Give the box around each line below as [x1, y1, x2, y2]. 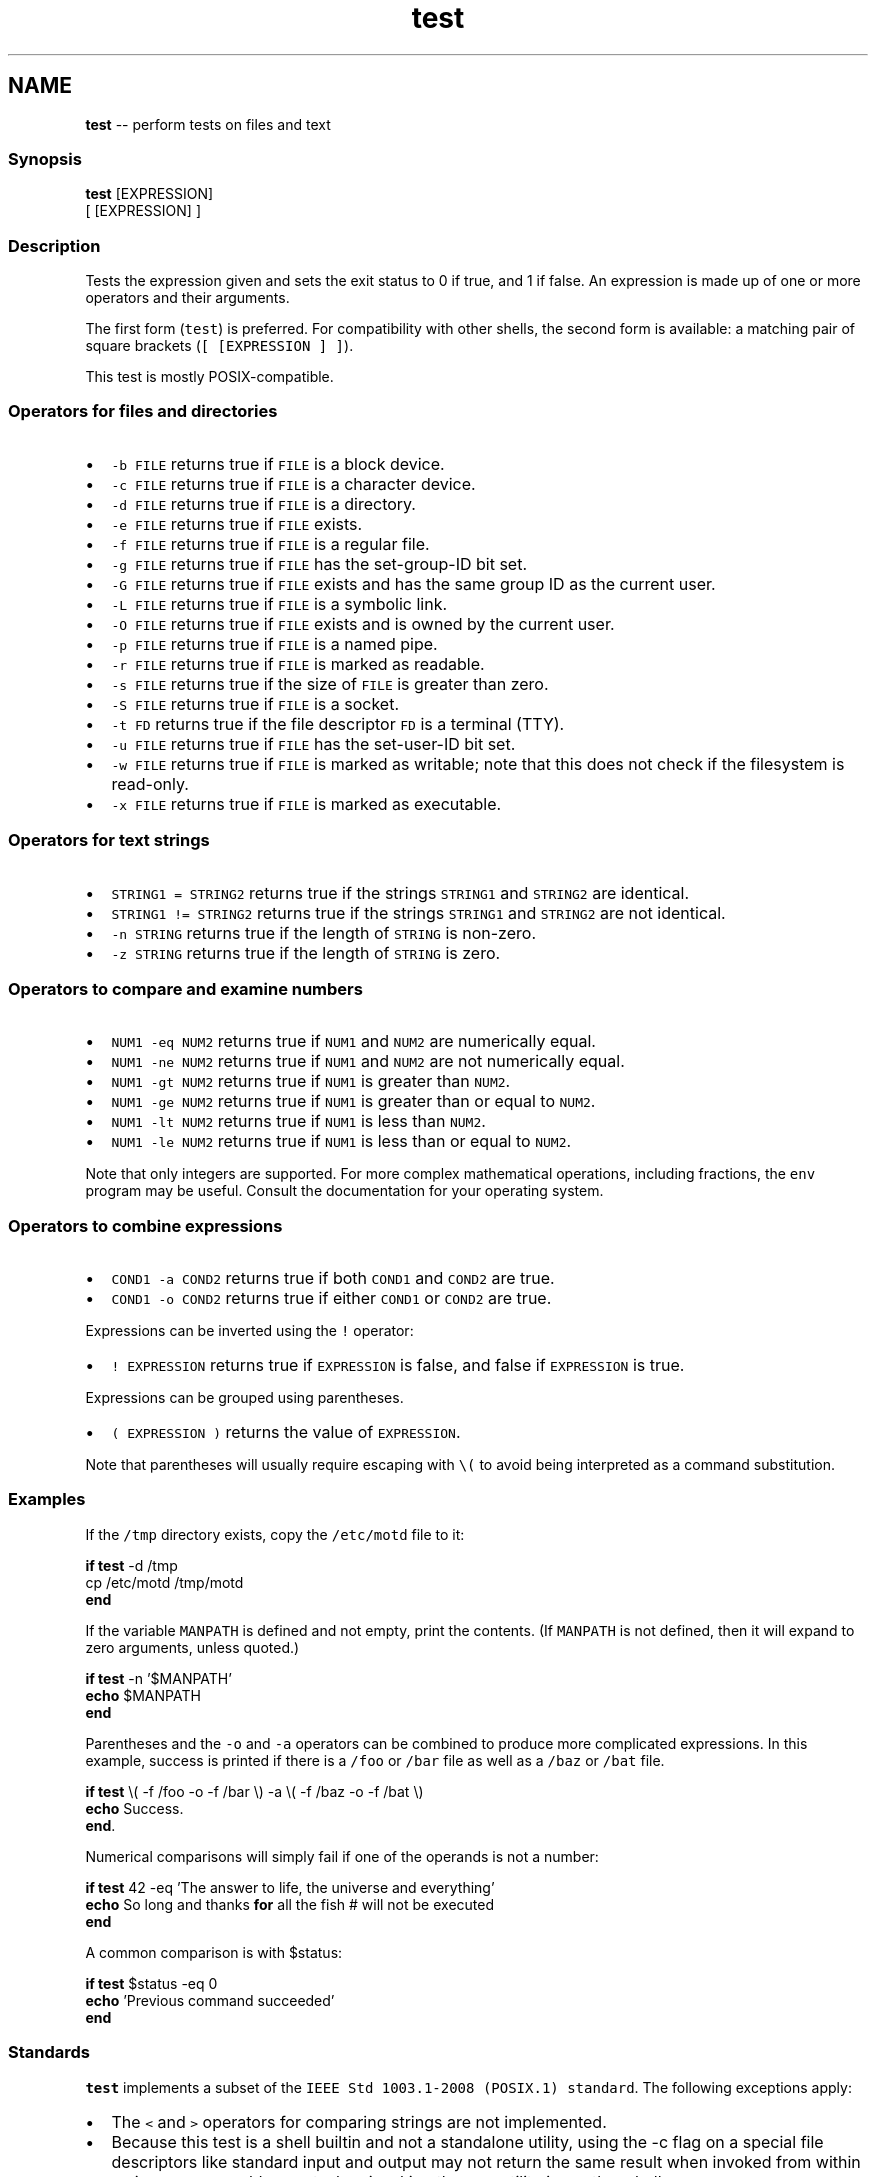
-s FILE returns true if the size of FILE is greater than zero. [111, 673, 549, 694]
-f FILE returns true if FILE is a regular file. [111, 533, 430, 554]
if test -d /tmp [85, 1556, 178, 1574]
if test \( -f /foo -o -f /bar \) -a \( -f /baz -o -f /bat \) [85, 1782, 424, 1800]
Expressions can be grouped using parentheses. [85, 1389, 404, 1407]
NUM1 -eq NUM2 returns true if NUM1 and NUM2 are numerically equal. [111, 1031, 596, 1052]
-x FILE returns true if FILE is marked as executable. [111, 793, 502, 814]
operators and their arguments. [85, 289, 290, 307]
